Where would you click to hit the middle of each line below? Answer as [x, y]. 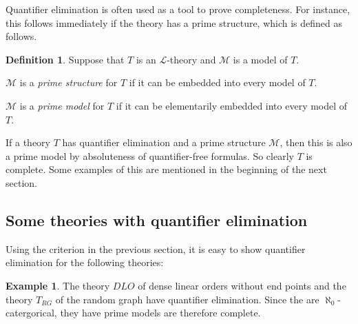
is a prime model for [62, 105]
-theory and [191, 59]
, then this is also [316, 142]
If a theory [28, 142]
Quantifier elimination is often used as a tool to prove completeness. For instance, [178, 9]
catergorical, [31, 313]
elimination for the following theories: [85, 262]
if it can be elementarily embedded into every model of [232, 105]
